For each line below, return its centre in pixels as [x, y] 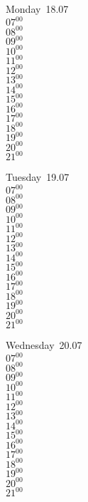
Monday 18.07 [37, 9]
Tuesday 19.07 [38, 177]
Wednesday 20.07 [44, 345]
